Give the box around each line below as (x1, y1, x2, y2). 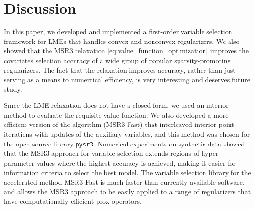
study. (4, 84, 22, 94)
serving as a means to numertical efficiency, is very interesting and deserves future (4, 74, 251, 84)
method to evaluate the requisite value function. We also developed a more (4, 109, 229, 120)
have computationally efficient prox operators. (4, 196, 142, 206)
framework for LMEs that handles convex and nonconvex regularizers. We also (4, 36, 240, 46)
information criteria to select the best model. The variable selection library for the (4, 167, 251, 177)
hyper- (201, 148, 221, 158)
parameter (4, 157, 35, 167)
